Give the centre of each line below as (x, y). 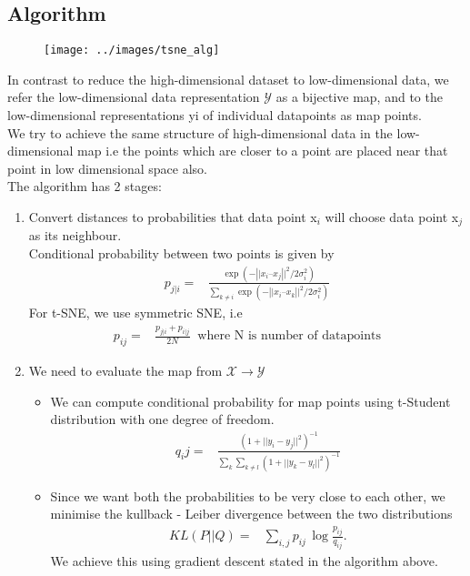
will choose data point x (392, 217)
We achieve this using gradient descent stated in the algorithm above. (244, 560)
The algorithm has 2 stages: (85, 186)
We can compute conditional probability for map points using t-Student (250, 401)
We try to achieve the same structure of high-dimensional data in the (200, 132)
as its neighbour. (75, 235)
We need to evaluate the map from (125, 370)
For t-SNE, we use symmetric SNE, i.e (135, 313)
